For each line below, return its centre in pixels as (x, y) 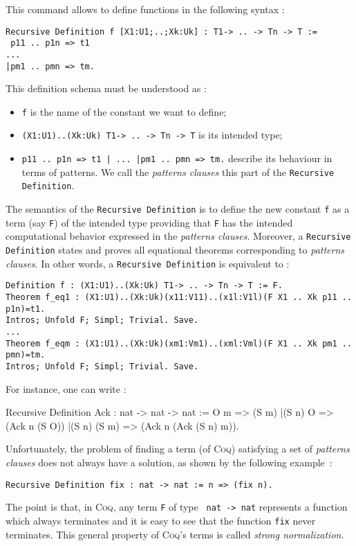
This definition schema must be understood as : (106, 88)
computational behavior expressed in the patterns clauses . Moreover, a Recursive (178, 236)
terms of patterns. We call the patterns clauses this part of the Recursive (178, 171)
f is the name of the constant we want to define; (124, 111)
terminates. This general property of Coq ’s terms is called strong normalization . (175, 534)
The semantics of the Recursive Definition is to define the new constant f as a (178, 209)
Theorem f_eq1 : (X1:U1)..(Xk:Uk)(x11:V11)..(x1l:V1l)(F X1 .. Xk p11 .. (179, 298)
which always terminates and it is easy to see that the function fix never (161, 520)
